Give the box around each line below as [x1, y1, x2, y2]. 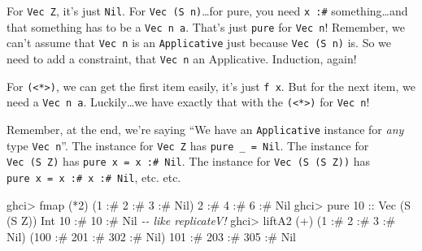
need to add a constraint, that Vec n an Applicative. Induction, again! [7, 50, 357, 67]
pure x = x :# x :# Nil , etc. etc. [7, 168, 181, 185]
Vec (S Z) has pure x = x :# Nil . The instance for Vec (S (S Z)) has [7, 153, 371, 170]
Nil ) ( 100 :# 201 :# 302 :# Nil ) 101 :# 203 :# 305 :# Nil [7, 227, 296, 245]
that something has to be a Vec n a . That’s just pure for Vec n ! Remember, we [7, 18, 406, 35]
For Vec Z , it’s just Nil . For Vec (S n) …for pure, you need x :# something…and [7, 2, 408, 19]
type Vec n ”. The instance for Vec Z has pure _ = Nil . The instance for [7, 136, 369, 154]
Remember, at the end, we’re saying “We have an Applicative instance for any [7, 120, 404, 137]
